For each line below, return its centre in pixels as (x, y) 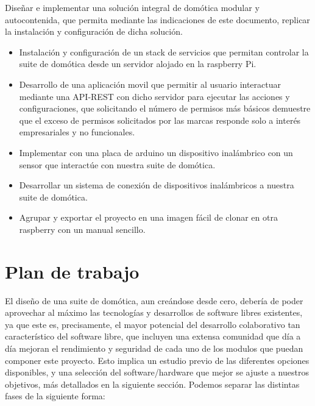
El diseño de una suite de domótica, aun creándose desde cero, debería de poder (154, 300)
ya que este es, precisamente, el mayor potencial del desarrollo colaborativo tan (153, 324)
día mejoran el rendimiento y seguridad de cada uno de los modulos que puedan (154, 348)
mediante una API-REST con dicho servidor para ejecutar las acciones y (154, 96)
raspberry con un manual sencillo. (82, 229)
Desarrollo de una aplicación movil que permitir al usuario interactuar (150, 84)
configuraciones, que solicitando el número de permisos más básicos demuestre (165, 108)
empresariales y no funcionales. (77, 132)
